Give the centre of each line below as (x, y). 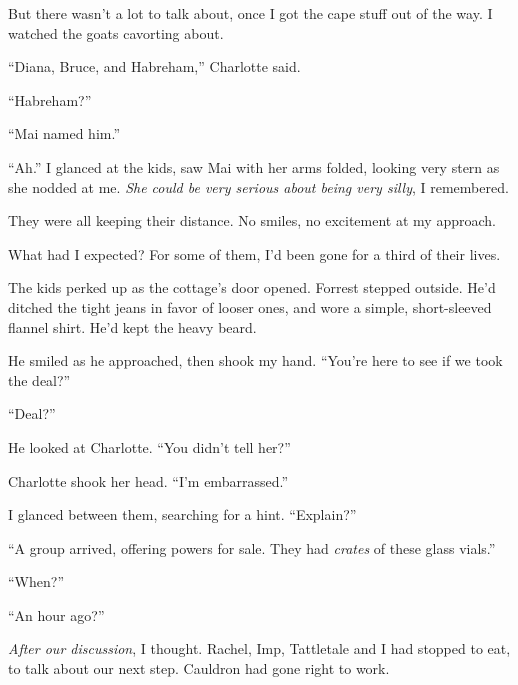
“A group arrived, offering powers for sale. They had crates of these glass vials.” (252, 547)
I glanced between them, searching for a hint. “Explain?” (182, 514)
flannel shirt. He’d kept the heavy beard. (132, 326)
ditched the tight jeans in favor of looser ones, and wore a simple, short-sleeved (250, 306)
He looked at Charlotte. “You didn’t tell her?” (149, 446)
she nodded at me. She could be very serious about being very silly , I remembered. (258, 186)
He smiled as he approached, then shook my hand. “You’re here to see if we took (255, 360)
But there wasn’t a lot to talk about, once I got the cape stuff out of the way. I (250, 13)
